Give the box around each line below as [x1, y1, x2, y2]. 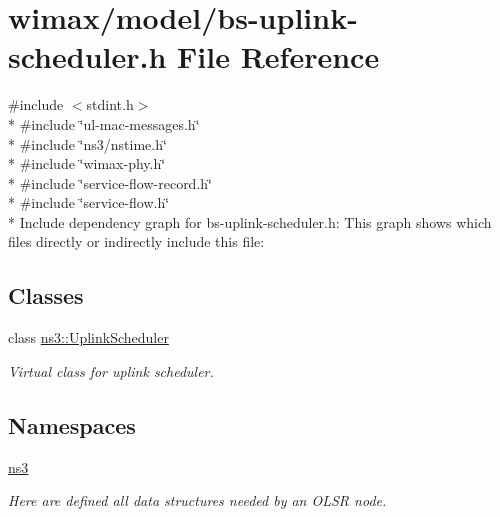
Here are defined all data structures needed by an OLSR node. [8, 490, 387, 511]
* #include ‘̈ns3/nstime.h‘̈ [8, 133, 167, 154]
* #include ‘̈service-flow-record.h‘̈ [8, 172, 212, 193]
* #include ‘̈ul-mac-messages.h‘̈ [8, 113, 200, 134]
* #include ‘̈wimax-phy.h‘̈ [8, 153, 166, 174]
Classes [8, 280, 84, 311]
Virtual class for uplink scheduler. [8, 360, 214, 381]
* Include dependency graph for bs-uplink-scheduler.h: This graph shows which [8, 211, 492, 232]
